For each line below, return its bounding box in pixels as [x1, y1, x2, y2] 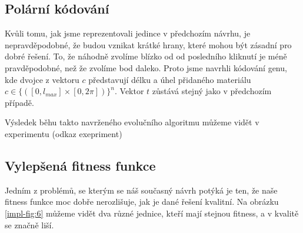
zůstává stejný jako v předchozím [152, 85, 272, 97]
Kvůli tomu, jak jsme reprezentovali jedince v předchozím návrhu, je [5, 27, 251, 39]
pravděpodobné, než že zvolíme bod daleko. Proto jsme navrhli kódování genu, [5, 61, 287, 74]
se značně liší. [5, 218, 54, 231]
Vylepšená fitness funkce [5, 156, 156, 174]
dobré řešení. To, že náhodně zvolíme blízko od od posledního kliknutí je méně [5, 50, 287, 62]
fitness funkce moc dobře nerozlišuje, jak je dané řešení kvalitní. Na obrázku [5, 195, 279, 208]
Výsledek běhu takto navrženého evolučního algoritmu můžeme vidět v [5, 116, 259, 128]
